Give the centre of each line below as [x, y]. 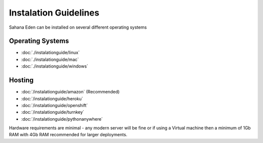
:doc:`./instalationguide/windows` [55, 66]
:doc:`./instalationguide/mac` [50, 59]
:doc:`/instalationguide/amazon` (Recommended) [70, 92]
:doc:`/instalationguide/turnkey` [53, 112]
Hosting [21, 80]
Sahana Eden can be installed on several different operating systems [78, 27]
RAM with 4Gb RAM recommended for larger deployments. [68, 135]
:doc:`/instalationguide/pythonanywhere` [62, 119]
